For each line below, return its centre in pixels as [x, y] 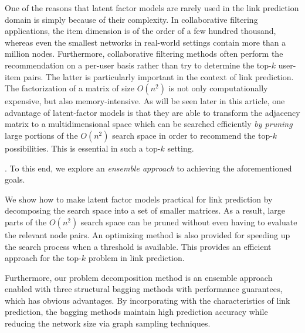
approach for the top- [43, 258]
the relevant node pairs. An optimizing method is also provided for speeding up [148, 234]
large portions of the [41, 135]
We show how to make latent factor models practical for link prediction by [139, 199]
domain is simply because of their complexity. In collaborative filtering [131, 19]
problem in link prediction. [136, 258]
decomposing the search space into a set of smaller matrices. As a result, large [145, 210]
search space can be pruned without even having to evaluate [189, 222]
